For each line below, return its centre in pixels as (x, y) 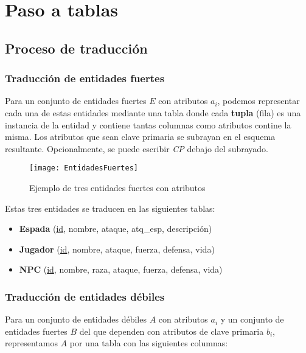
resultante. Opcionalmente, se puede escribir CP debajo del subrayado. (137, 148)
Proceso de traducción (76, 48)
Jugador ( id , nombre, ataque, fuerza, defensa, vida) (117, 249)
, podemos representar (259, 101)
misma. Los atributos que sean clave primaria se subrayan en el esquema (140, 137)
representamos (31, 343)
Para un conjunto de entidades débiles (76, 319)
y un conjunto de (252, 319)
